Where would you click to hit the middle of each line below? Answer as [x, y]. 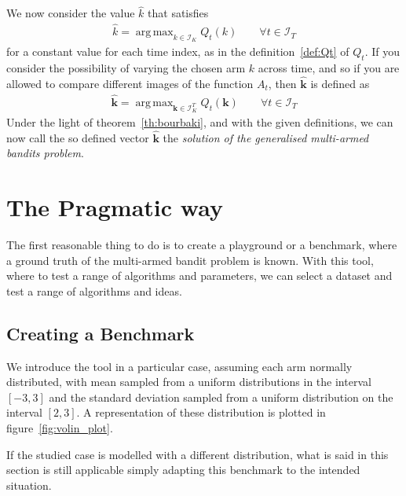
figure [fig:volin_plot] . [60, 428]
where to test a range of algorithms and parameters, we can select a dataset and [199, 276]
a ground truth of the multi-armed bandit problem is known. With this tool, [190, 260]
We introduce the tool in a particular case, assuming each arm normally [179, 366]
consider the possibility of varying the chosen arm [126, 68]
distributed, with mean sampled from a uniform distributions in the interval [189, 382]
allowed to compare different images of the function [130, 83]
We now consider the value [71, 13]
